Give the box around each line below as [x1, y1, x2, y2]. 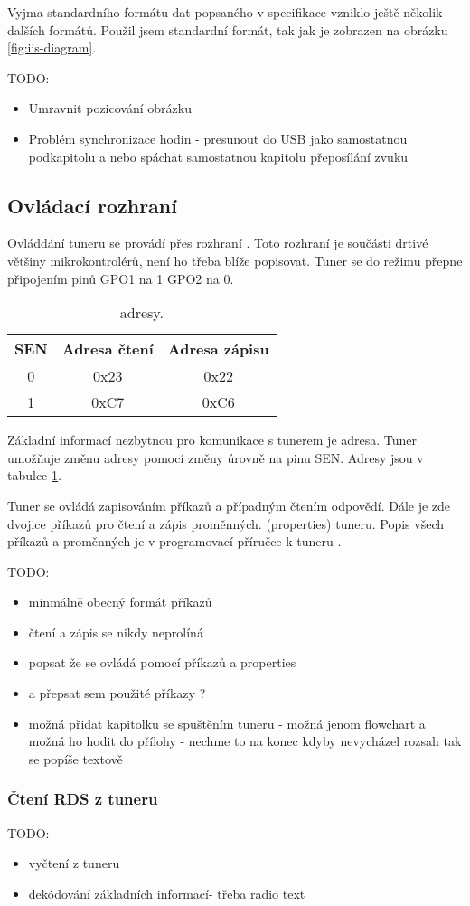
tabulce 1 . [7, 466, 61, 485]
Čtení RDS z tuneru [7, 788, 158, 810]
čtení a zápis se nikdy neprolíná [28, 622, 203, 641]
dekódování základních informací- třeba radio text [28, 883, 305, 902]
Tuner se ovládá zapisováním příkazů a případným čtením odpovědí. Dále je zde [7, 495, 451, 514]
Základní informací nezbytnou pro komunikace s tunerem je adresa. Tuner [7, 430, 418, 449]
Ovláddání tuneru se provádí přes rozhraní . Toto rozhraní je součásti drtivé [7, 233, 428, 252]
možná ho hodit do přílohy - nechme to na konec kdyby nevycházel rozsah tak [28, 731, 462, 750]
